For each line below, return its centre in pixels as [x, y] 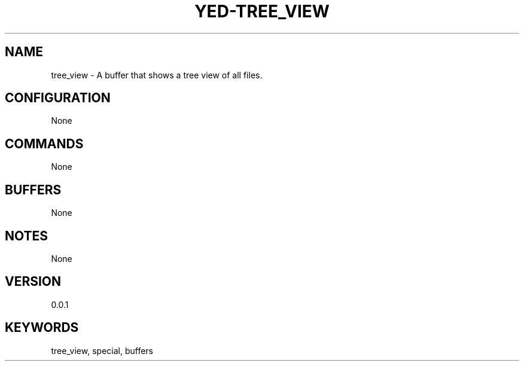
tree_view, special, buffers [102, 350]
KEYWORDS [42, 328]
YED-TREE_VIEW [262, 11]
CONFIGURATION [58, 98]
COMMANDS [44, 144]
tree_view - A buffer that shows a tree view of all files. [157, 75]
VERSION [33, 282]
